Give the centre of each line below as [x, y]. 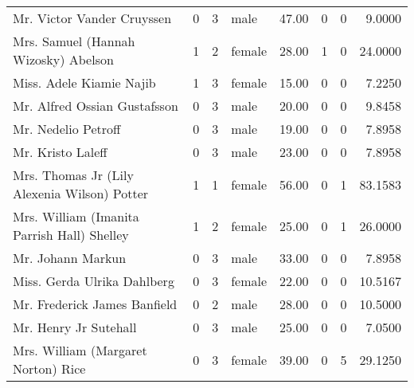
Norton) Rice [49, 368]
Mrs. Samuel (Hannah [74, 41]
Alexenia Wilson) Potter [81, 193]
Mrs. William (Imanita [76, 216]
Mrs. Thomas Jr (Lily [73, 175]
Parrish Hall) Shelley [71, 235]
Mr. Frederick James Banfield [95, 304]
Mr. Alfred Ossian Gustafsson [96, 106]
